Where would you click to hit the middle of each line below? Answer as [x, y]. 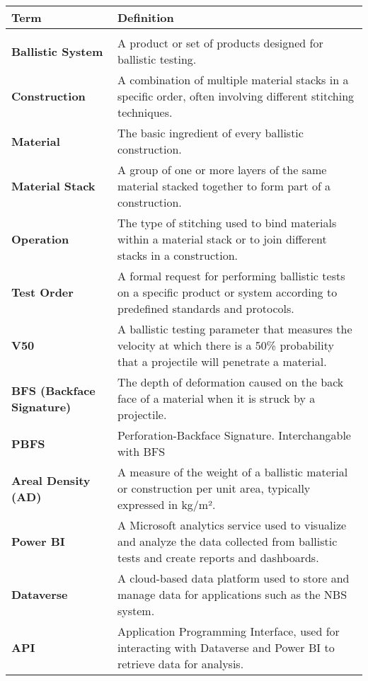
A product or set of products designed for [220, 43]
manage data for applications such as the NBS [232, 594]
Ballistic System [57, 51]
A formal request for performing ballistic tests [231, 276]
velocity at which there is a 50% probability [225, 345]
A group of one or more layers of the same [222, 170]
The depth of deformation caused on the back [230, 382]
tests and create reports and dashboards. [218, 557]
